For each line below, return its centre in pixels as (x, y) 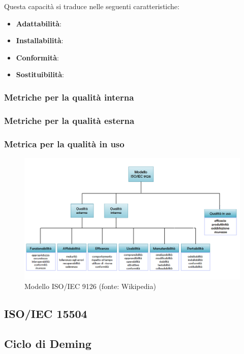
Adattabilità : (39, 23)
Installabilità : (40, 40)
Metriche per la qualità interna (69, 97)
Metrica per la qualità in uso (64, 143)
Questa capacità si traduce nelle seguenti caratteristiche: (92, 6)
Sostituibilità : (40, 74)
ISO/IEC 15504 (46, 314)
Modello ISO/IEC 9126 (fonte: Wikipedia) (90, 286)
